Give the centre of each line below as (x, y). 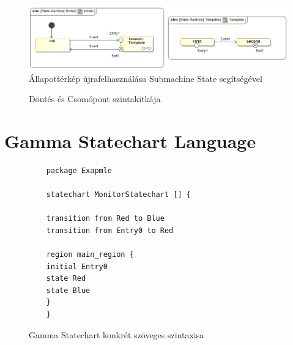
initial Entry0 (77, 266)
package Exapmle (79, 170)
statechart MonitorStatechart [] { (118, 195)
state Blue (68, 290)
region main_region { (90, 255)
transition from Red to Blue (105, 219)
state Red (66, 279)
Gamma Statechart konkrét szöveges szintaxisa (117, 334)
